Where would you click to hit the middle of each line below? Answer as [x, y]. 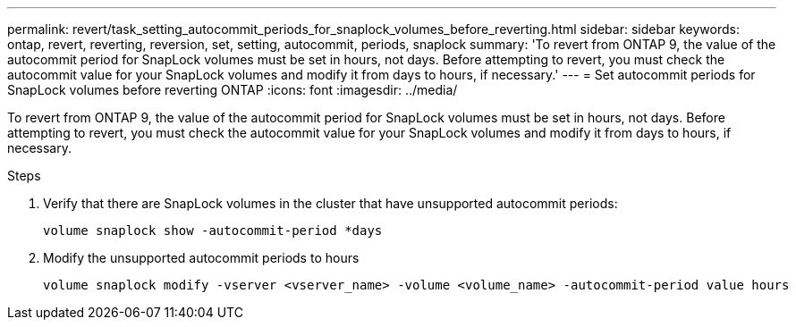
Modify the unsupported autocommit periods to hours [201, 258]
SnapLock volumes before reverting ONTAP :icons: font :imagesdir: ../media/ [233, 90]
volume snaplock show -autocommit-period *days [213, 231]
